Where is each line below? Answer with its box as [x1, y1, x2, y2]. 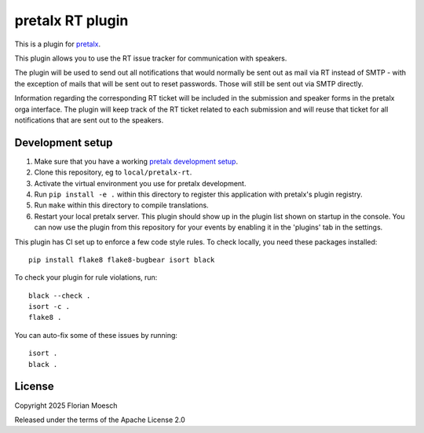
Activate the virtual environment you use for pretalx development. [34, 178, 247, 188]
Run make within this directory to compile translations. [34, 200, 209, 210]
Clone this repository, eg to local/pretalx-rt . [34, 167, 192, 177]
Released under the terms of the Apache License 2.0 [14, 415, 186, 424]
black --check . [28, 291, 91, 300]
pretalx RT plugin [14, 12, 129, 29]
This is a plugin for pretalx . [14, 39, 101, 49]
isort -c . [28, 303, 71, 311]
